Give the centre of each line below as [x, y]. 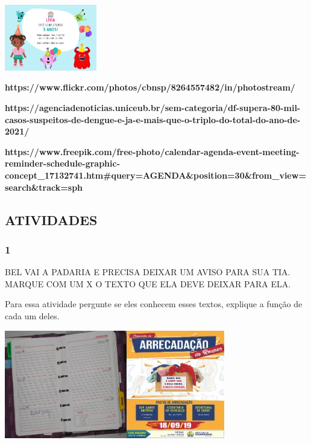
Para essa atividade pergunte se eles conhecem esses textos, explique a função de [154, 304]
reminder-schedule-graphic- [63, 163]
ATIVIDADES [51, 219]
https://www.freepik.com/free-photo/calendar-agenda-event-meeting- [152, 151]
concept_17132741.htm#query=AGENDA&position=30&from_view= [155, 175]
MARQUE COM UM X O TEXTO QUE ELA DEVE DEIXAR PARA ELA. [148, 283]
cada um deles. [32, 315]
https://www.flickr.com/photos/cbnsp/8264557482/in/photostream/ [150, 87]
